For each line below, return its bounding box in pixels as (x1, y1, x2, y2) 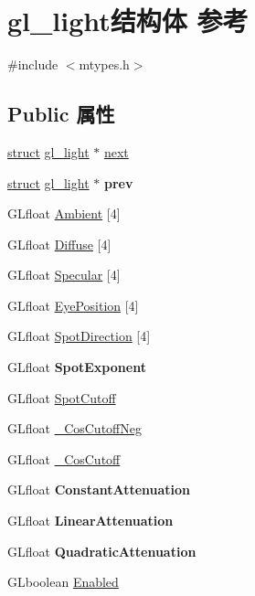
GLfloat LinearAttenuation (7, 511, 174, 530)
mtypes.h (79, 55, 130, 74)
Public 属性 (7, 100, 115, 128)
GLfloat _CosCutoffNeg (7, 419, 142, 438)
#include (7, 55, 58, 74)
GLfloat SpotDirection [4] (7, 326, 151, 346)
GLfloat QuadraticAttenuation (7, 541, 197, 560)
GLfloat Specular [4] (7, 265, 121, 284)
